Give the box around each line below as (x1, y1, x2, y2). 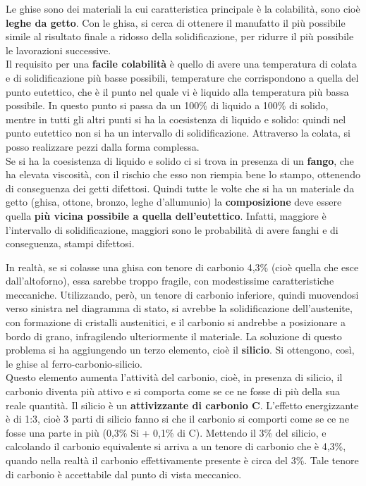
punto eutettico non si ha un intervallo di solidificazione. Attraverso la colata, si (6, 125, 350, 140)
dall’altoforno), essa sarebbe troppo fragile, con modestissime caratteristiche (6, 273, 334, 288)
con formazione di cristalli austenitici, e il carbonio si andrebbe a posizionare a (6, 315, 346, 330)
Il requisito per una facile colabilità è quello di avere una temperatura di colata (6, 56, 357, 71)
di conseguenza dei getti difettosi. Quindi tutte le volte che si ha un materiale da (6, 180, 355, 195)
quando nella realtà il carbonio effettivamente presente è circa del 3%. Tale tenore (6, 453, 359, 467)
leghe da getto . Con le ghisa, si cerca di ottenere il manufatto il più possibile (6, 15, 346, 30)
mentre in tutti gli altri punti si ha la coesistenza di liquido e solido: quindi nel (6, 111, 346, 126)
